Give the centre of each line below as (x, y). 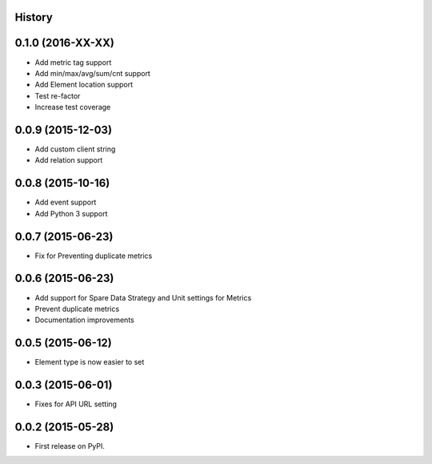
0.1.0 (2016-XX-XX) (65, 43)
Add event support (66, 202)
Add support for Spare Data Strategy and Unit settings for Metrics (143, 297)
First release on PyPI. (70, 446)
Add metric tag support (73, 62)
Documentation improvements (85, 320)
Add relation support (69, 160)
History (34, 17)
